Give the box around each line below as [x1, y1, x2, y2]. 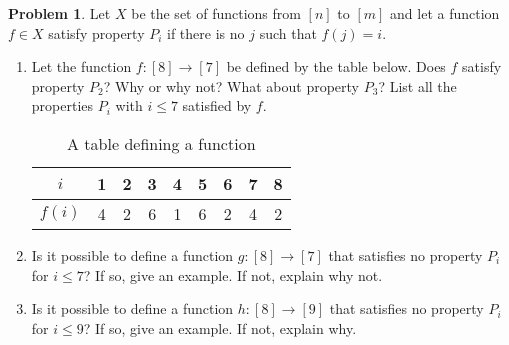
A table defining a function [67, 131, 256, 155]
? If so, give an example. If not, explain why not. [83, 264, 383, 285]
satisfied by [182, 95, 252, 116]
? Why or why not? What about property [103, 75, 360, 96]
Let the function [31, 56, 132, 77]
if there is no [167, 22, 245, 43]
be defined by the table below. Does [226, 56, 446, 77]
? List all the [378, 75, 457, 96]
